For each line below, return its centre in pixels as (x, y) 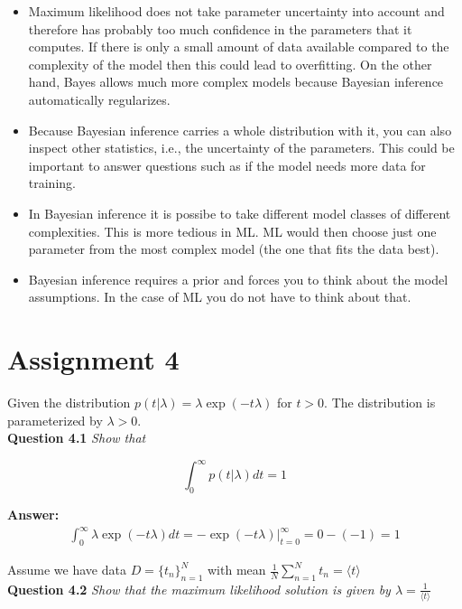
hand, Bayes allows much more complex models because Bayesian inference (236, 82)
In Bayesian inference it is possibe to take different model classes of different (240, 213)
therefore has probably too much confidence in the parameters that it (220, 28)
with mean (237, 570)
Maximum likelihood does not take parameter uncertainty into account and (236, 11)
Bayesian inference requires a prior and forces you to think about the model (238, 279)
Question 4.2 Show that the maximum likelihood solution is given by (199, 589)
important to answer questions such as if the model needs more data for (227, 165)
